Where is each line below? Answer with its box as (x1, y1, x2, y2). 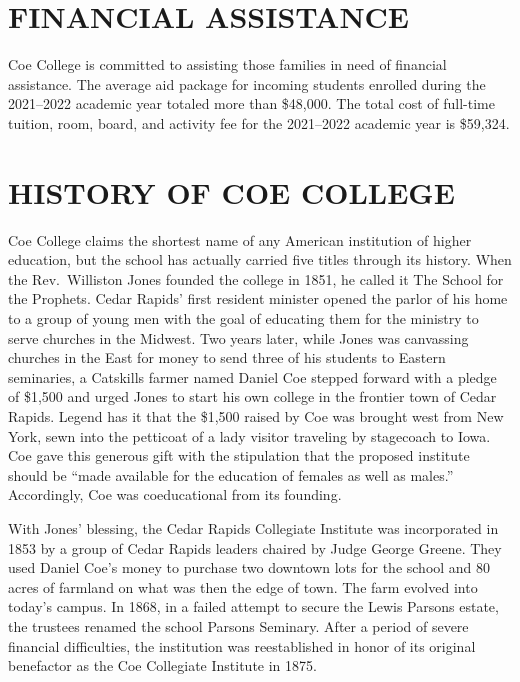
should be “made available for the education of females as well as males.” (8, 464, 454, 485)
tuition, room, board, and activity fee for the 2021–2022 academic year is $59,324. (8, 112, 510, 133)
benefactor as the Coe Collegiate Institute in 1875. (8, 655, 317, 676)
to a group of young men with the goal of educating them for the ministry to (8, 308, 479, 328)
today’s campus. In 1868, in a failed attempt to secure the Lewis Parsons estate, (8, 596, 499, 617)
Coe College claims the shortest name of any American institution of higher (8, 229, 472, 250)
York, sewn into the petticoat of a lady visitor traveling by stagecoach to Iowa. (8, 425, 491, 446)
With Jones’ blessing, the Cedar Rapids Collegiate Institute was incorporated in (8, 517, 499, 538)
